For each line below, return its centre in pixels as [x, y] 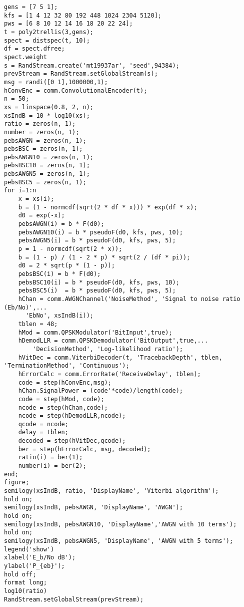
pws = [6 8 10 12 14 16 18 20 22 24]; [68, 24]
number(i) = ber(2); [52, 466]
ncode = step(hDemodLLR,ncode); [72, 416]
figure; [17, 483]
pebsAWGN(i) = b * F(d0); [61, 224]
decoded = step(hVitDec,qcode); [72, 441]
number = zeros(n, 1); [42, 132]
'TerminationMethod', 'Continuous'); [67, 366]
